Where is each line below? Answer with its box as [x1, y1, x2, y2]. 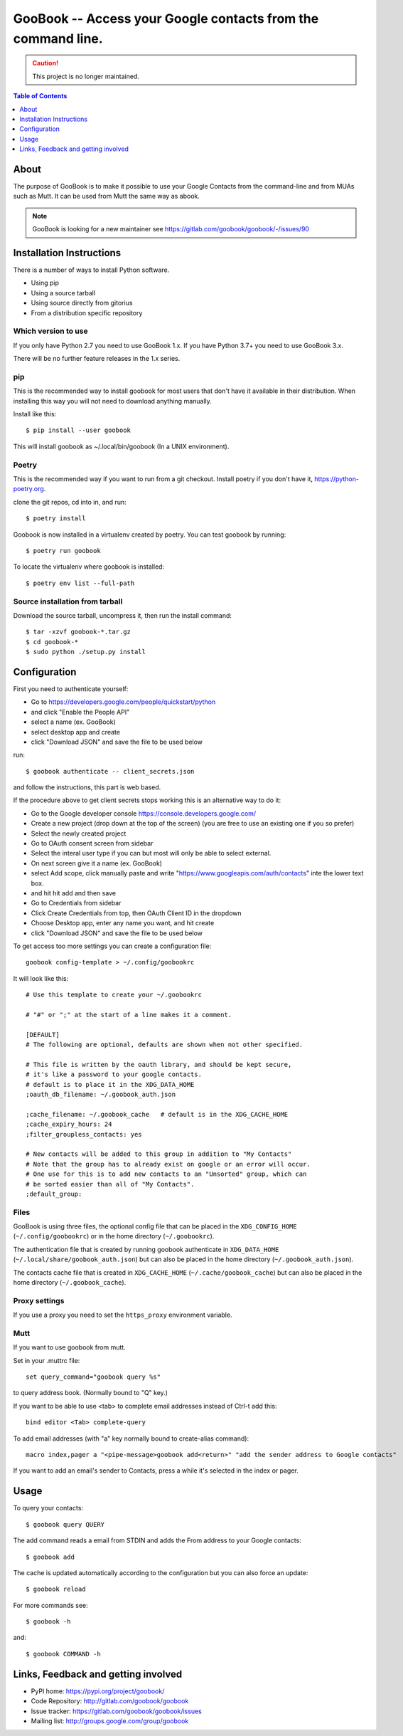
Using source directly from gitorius [31, 299, 133, 307]
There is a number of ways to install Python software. [13, 265, 170, 274]
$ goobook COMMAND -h [26, 1650, 101, 1658]
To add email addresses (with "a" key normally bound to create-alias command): [13, 1434, 249, 1443]
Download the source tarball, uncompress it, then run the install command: [13, 611, 232, 619]
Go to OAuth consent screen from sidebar [31, 839, 154, 848]
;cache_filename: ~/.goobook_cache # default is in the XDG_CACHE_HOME [26, 1110, 289, 1118]
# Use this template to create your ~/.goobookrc [26, 991, 203, 999]
